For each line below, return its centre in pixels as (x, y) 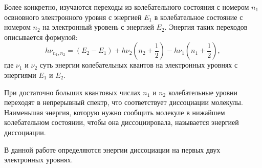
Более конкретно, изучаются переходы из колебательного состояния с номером (127, 7)
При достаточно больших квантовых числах (72, 92)
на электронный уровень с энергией (98, 27)
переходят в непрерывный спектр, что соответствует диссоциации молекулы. (124, 102)
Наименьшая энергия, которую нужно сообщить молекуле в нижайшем (115, 112)
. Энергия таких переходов (206, 27)
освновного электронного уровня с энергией (73, 17)
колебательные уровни (203, 92)
